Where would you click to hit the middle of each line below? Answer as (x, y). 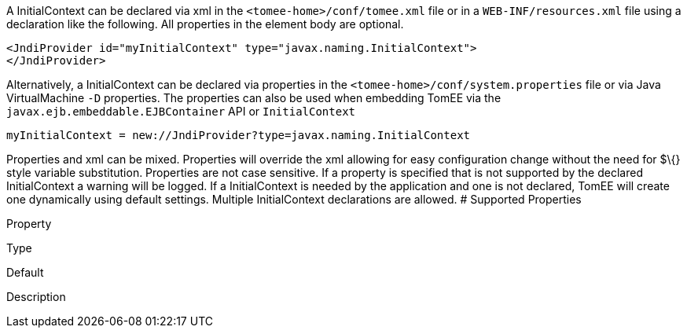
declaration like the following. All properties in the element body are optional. (205, 24)
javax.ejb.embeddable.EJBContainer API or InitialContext (181, 111)
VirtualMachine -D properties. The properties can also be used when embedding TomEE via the (254, 98)
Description (36, 297)
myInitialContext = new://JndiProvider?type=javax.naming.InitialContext (239, 135)
